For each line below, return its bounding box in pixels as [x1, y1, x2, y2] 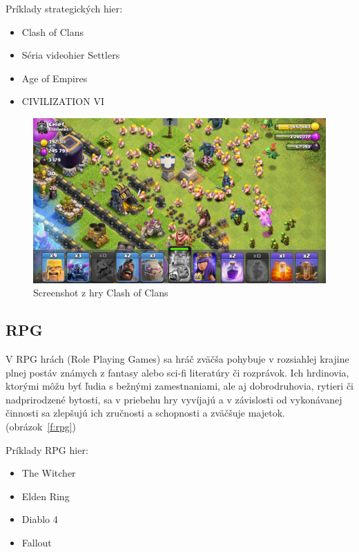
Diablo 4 [21, 512, 58, 526]
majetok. [248, 406, 285, 420]
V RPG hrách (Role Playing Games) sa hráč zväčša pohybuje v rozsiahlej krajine [6, 351, 349, 365]
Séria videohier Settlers [21, 48, 120, 62]
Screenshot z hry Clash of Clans [33, 285, 168, 300]
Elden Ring [21, 488, 70, 503]
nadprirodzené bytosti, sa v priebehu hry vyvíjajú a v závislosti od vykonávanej [6, 392, 342, 406]
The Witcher [21, 466, 76, 480]
